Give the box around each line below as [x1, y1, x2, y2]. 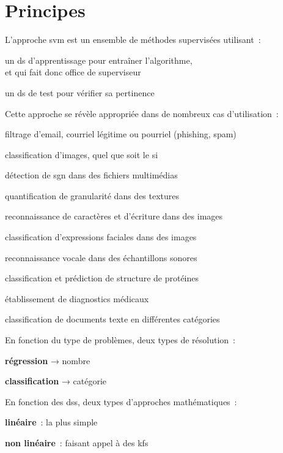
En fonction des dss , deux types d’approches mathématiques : [5, 395, 237, 408]
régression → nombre [5, 354, 90, 367]
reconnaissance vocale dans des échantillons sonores [5, 251, 197, 264]
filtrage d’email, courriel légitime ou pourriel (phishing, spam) [5, 128, 237, 140]
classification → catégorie [5, 375, 107, 387]
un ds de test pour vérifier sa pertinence [5, 86, 155, 99]
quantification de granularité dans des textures [5, 189, 180, 202]
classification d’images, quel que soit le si [5, 148, 158, 161]
